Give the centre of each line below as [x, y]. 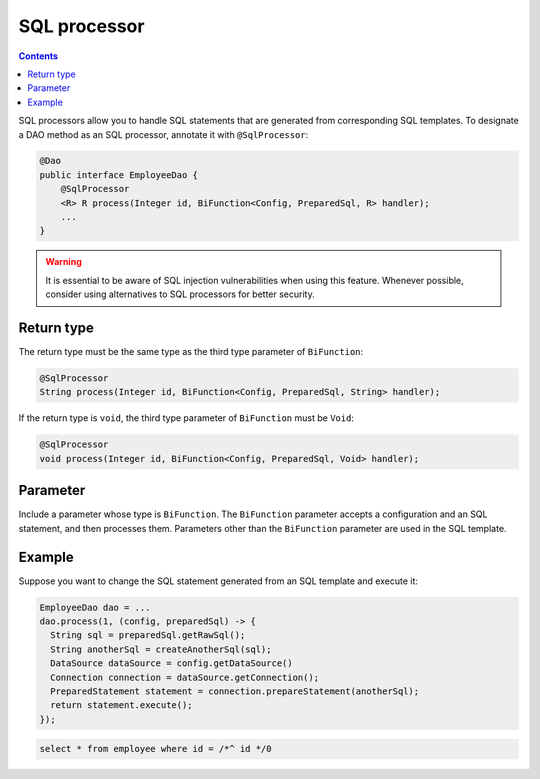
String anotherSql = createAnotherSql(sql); [161, 649]
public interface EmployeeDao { [119, 174]
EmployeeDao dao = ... [95, 607]
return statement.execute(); [122, 705]
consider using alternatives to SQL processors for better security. [180, 294]
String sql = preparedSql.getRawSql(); [148, 635]
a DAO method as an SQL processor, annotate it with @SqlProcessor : [163, 134]
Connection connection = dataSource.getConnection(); [185, 677]
